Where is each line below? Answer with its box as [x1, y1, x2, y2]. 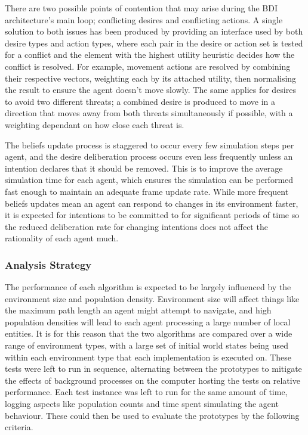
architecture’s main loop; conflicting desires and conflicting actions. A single [5, 13, 283, 26]
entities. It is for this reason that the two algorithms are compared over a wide [5, 327, 292, 340]
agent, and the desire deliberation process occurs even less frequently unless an [5, 150, 293, 163]
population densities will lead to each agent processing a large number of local [5, 315, 291, 328]
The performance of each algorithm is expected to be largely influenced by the [5, 281, 291, 293]
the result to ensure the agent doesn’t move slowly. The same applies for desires [5, 83, 296, 96]
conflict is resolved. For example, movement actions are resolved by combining [5, 60, 291, 72]
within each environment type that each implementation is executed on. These [5, 350, 292, 363]
